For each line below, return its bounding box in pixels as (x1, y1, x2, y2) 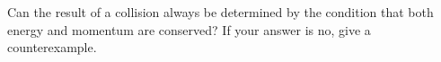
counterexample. (7, 38, 97, 57)
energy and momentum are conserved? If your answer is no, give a (7, 20, 371, 39)
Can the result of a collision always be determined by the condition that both (7, 3, 434, 21)
